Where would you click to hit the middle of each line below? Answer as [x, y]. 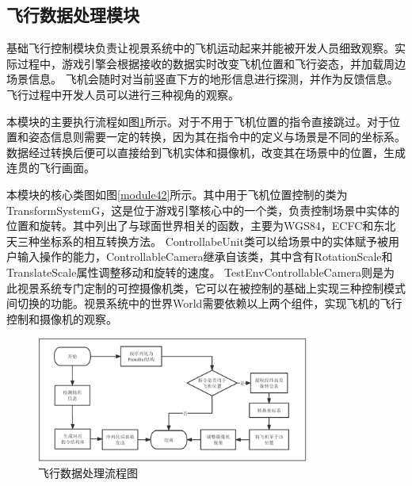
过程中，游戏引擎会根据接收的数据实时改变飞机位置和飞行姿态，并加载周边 [211, 63]
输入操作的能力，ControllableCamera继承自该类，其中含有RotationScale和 [205, 256]
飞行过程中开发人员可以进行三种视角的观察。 [123, 94]
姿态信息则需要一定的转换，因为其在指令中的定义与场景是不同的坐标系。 [217, 137]
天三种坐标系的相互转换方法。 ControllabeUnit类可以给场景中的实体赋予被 [197, 241]
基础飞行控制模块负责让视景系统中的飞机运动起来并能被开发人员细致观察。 [200, 48]
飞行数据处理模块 [73, 15]
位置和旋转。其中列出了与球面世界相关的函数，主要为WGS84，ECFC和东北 [201, 226]
